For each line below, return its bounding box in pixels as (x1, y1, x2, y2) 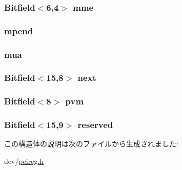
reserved (77, 118, 113, 131)
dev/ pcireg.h (4, 156, 44, 166)
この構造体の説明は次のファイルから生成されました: (4, 138, 178, 149)
